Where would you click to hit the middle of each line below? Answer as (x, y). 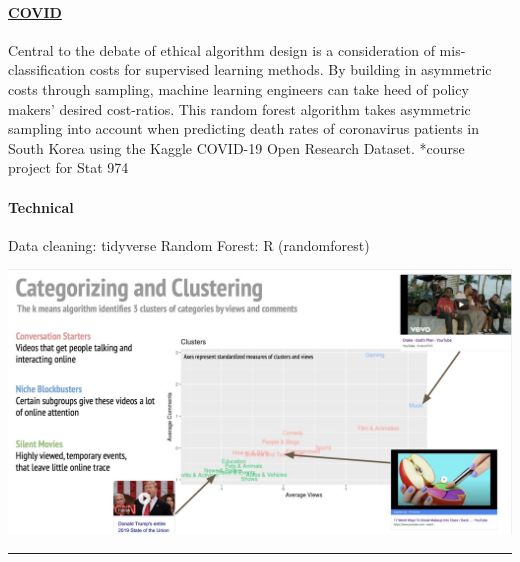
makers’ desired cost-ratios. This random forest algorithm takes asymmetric (239, 108)
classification (47, 69)
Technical (41, 206)
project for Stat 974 (68, 167)
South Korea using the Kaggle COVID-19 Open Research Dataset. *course (236, 147)
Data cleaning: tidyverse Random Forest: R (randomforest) (189, 244)
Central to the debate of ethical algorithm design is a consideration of (221, 49)
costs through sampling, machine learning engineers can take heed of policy (238, 88)
